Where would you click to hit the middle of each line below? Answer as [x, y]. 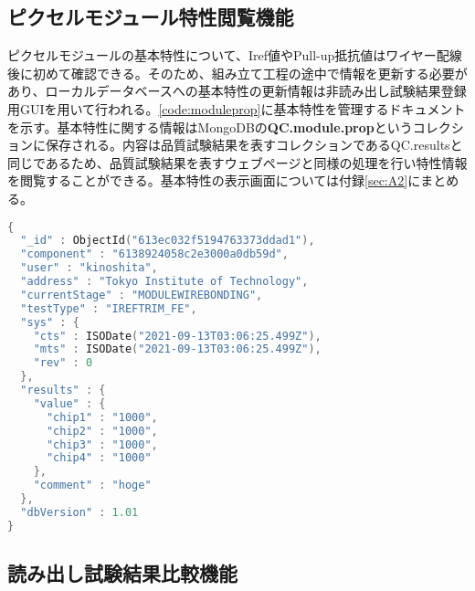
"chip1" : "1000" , [102, 417]
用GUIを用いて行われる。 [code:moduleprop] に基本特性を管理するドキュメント [237, 108]
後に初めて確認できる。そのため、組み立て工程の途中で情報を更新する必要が [237, 73]
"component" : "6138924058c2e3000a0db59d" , [154, 254]
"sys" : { [50, 322]
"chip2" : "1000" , [102, 431]
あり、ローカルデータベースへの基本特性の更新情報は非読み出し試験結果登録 [237, 91]
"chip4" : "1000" [99, 458]
